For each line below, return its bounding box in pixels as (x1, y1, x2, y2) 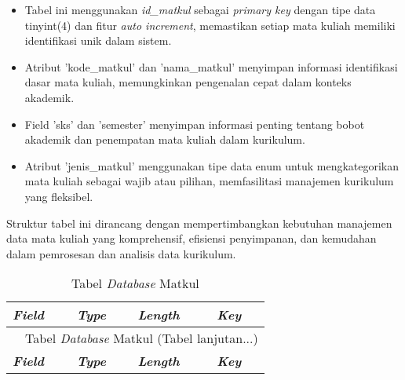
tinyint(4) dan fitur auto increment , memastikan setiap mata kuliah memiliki (24, 16, 396, 33)
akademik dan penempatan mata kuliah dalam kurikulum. (24, 131, 305, 148)
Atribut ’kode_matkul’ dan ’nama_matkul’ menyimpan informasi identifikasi (24, 58, 398, 75)
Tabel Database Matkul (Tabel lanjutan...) (25, 329, 258, 348)
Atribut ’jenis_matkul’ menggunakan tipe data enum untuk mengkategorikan (24, 157, 400, 174)
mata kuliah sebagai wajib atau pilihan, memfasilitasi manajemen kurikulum (24, 173, 394, 189)
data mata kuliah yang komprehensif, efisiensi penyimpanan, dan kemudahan (6, 230, 377, 247)
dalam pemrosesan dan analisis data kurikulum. (6, 245, 236, 261)
